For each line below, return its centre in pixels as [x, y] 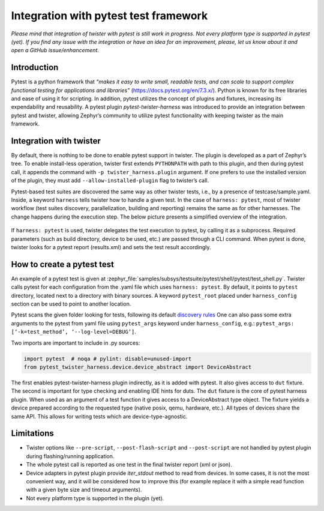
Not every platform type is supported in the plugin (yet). [95, 498]
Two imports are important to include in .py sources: [76, 343]
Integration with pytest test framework [109, 16]
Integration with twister [56, 141]
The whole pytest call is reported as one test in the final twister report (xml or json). [129, 465]
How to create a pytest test [62, 264]
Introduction [35, 68]
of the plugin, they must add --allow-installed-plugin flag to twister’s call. [110, 181]
